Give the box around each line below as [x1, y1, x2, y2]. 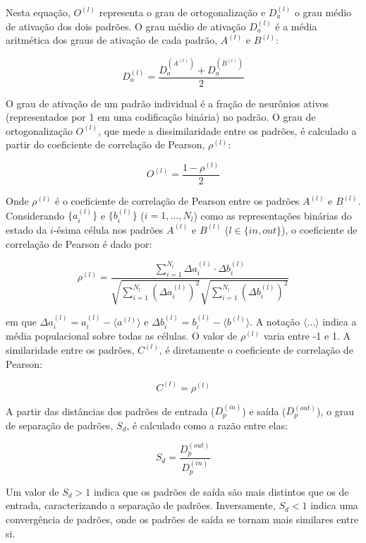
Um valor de [6, 484, 59, 499]
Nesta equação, [6, 5, 71, 19]
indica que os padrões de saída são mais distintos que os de [93, 484, 349, 499]
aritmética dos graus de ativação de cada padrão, [6, 32, 218, 47]
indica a [322, 314, 357, 328]
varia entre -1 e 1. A [263, 328, 350, 343]
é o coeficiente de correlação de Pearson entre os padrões [55, 193, 300, 208]
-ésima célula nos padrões [53, 222, 164, 237]
